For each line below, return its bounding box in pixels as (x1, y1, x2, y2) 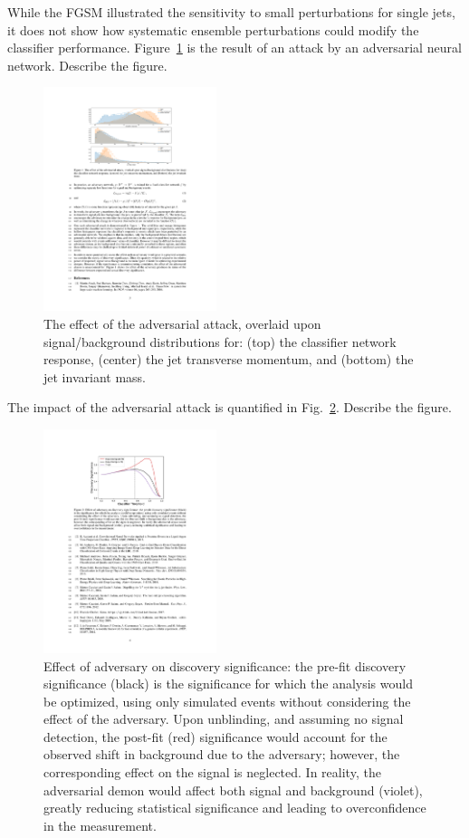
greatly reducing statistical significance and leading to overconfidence (43, 798, 426, 817)
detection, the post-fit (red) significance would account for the (43, 727, 388, 746)
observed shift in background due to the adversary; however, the (43, 745, 400, 764)
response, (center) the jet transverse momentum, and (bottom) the (43, 350, 414, 369)
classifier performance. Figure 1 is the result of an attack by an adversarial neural (7, 38, 462, 57)
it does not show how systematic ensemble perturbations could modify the (7, 20, 419, 39)
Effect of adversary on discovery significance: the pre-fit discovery (43, 656, 407, 675)
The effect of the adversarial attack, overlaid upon (43, 313, 321, 332)
